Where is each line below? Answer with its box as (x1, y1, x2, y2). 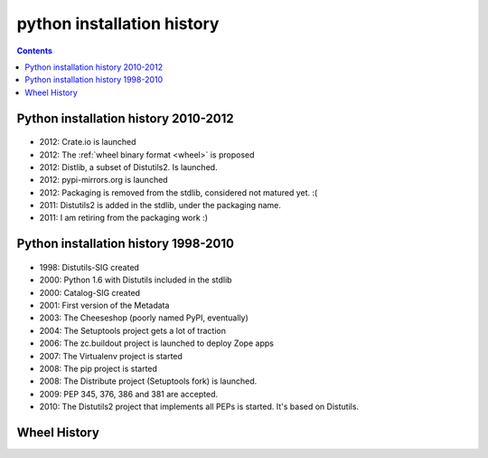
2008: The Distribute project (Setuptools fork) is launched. (39, 376, 258, 386)
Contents (16, 45, 53, 56)
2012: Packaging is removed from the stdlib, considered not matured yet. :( (39, 186, 318, 198)
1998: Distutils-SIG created (39, 262, 140, 272)
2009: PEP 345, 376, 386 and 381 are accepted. (39, 388, 219, 399)
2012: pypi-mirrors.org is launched (39, 175, 168, 186)
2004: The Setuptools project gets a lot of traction (39, 325, 226, 336)
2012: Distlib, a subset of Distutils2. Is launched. (39, 161, 218, 172)
